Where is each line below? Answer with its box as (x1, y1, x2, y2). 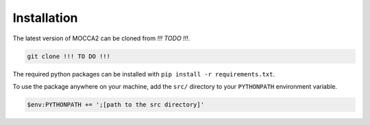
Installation (12, 10, 78, 25)
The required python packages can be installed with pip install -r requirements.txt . (12, 70, 275, 78)
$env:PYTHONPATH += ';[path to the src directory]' (27, 100, 205, 109)
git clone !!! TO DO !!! (27, 52, 111, 60)
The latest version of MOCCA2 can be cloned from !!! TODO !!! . (12, 34, 190, 42)
